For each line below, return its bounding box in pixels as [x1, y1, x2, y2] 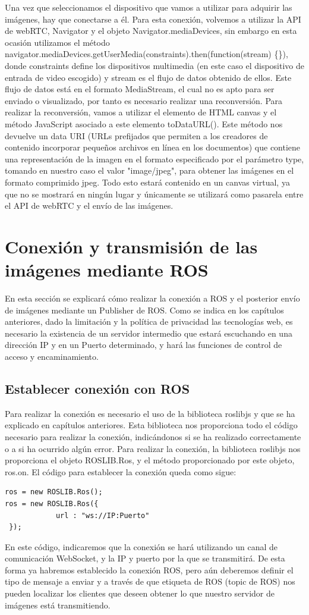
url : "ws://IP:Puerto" [55, 511, 150, 520]
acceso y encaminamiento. [5, 350, 99, 362]
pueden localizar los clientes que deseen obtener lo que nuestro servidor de [5, 587, 275, 600]
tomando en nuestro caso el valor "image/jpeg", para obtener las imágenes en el [5, 164, 294, 177]
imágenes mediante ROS [5, 258, 209, 282]
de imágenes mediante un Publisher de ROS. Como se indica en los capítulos [5, 303, 284, 316]
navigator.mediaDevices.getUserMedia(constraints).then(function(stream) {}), [5, 48, 288, 60]
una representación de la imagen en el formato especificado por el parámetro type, [5, 152, 304, 165]
